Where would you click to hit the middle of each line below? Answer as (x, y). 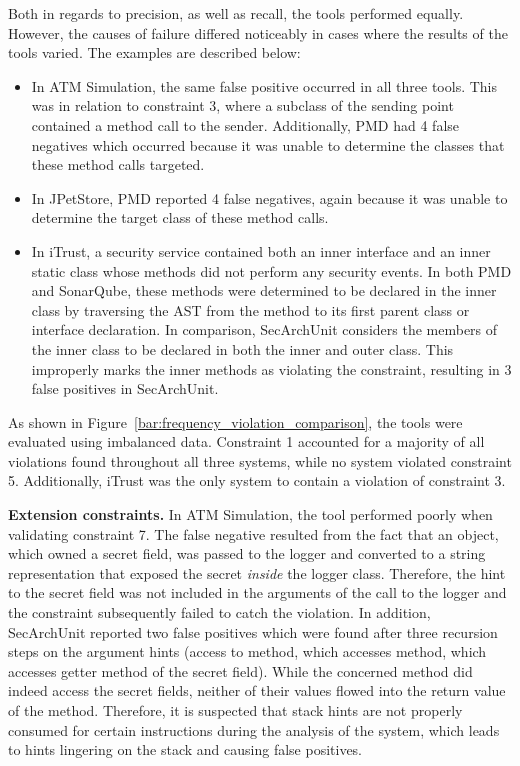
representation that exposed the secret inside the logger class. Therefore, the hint (257, 572)
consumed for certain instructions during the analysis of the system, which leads (254, 729)
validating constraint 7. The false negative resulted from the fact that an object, (253, 533)
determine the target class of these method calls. (180, 217)
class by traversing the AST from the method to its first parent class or (250, 309)
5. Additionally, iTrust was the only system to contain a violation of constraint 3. (257, 480)
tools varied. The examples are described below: (154, 52)
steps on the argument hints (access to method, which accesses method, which (247, 651)
